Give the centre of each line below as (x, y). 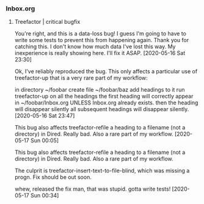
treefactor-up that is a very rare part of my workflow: (81, 78)
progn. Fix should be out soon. (53, 177)
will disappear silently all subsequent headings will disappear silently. (102, 109)
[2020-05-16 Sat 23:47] (45, 116)
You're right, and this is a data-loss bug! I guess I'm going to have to (100, 34)
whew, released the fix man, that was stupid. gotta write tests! (93, 189)
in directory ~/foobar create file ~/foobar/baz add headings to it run (100, 90)
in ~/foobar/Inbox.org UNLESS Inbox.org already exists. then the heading (106, 103)
